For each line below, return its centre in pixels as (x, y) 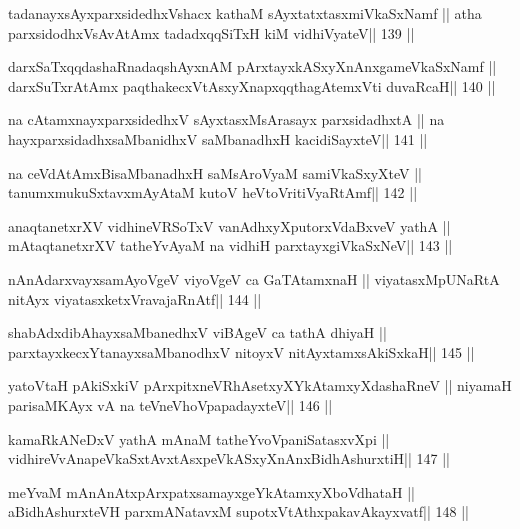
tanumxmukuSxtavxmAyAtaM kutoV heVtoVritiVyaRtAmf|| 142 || (213, 192)
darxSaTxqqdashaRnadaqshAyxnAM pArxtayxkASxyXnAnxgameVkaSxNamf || (252, 66)
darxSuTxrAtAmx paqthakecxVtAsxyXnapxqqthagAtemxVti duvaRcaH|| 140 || (252, 85)
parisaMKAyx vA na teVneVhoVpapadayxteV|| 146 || (170, 404)
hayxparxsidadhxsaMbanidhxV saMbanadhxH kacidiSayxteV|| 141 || (218, 138)
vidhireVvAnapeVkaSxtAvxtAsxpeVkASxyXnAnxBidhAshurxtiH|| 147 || (229, 458)
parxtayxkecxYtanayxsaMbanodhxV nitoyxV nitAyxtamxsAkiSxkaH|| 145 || (241, 351)
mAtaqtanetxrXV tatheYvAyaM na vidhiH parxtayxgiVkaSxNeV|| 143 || (230, 245)
